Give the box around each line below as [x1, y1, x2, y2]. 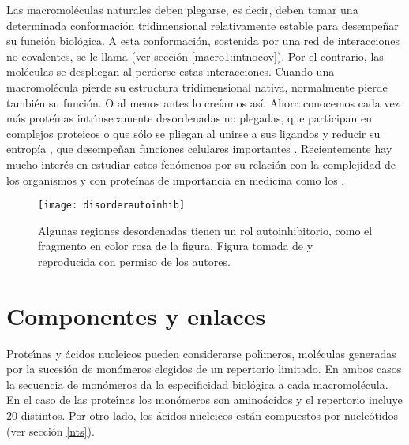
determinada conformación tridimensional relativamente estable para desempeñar [6, 17, 399, 33]
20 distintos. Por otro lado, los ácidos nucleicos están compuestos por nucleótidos [6, 407, 399, 424]
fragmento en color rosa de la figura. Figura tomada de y [38, 237, 313, 254]
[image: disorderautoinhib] [38, 200, 186, 211]
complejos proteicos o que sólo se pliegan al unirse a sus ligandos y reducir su [6, 125, 381, 141]
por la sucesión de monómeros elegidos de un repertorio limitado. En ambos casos [6, 361, 402, 377]
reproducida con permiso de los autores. [38, 252, 231, 269]
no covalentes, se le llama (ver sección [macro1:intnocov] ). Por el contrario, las [6, 47, 384, 64]
